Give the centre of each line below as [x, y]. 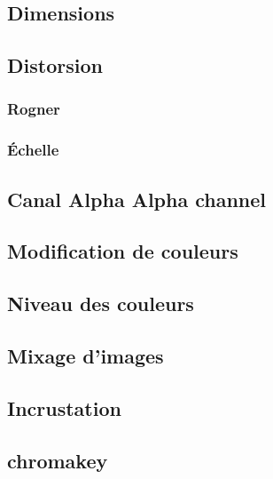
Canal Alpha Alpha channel [137, 199]
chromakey [58, 460]
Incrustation [64, 407]
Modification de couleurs [123, 251]
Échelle [33, 150]
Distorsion [55, 65]
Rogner [34, 109]
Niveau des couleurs [101, 303]
